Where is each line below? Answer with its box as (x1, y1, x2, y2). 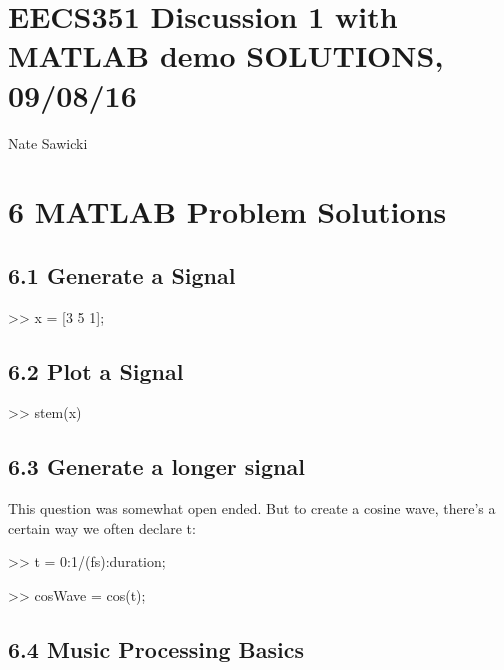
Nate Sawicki (8, 132, 88, 153)
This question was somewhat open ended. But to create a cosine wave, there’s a (8, 498, 496, 519)
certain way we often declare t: (8, 517, 196, 538)
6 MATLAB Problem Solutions (8, 191, 447, 232)
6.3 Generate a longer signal (8, 451, 305, 482)
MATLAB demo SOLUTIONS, (8, 35, 444, 76)
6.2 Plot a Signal (8, 355, 184, 386)
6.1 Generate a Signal (8, 259, 236, 290)
